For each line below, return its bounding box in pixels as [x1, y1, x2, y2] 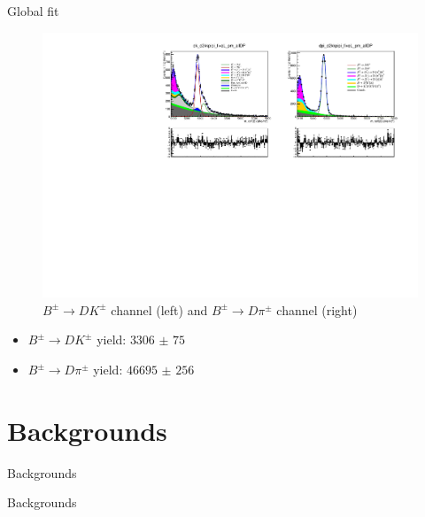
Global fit [7, 2, 59, 19]
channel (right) [276, 300, 358, 319]
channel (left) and [111, 300, 208, 319]
